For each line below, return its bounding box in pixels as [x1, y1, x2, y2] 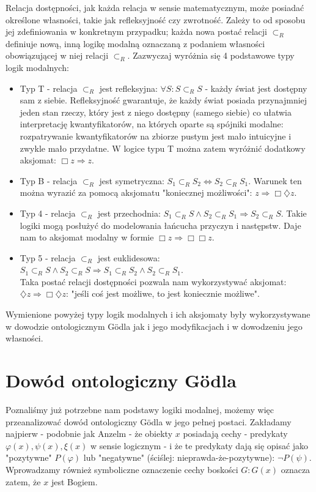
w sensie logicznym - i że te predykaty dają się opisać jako [90, 439, 309, 452]
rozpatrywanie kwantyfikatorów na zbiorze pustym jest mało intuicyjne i [20, 129, 292, 142]
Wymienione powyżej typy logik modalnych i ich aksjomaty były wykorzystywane [6, 308, 310, 321]
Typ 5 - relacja [20, 251, 76, 264]
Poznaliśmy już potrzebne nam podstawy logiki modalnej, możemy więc [6, 403, 274, 416]
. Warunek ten [248, 174, 302, 187]
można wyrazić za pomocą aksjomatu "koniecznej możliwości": [20, 186, 252, 199]
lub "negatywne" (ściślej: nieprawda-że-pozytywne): [83, 451, 275, 464]
